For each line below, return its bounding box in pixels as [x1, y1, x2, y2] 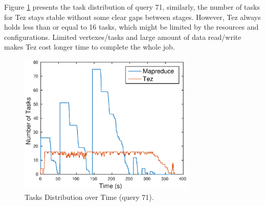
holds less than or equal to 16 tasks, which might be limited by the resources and [4, 21, 259, 32]
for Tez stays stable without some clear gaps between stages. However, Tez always [4, 11, 261, 22]
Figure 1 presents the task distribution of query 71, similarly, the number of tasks [4, 2, 260, 12]
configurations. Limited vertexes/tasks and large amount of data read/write [4, 31, 241, 42]
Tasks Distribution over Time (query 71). [25, 191, 154, 202]
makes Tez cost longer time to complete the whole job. [4, 41, 175, 52]
